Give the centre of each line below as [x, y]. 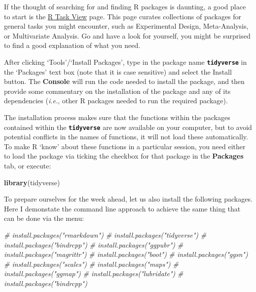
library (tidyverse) [32, 182]
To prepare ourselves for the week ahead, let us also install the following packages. [128, 199]
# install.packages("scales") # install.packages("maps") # [91, 264]
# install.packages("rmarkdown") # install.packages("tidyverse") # [105, 235]
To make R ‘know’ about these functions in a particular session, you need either [125, 146]
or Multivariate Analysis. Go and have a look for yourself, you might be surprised [127, 35]
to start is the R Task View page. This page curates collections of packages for [123, 16]
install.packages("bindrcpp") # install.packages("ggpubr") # [94, 244]
